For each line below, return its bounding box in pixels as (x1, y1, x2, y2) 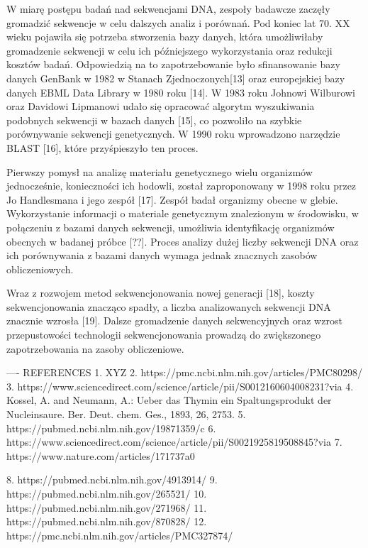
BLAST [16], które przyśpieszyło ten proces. (6, 140, 199, 155)
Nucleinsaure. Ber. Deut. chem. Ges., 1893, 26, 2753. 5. (6, 407, 246, 422)
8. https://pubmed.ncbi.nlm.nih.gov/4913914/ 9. (6, 472, 218, 487)
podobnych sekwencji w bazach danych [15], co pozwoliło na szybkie (6, 112, 302, 127)
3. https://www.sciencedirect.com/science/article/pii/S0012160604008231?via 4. (6, 378, 354, 393)
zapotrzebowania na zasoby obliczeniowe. (6, 341, 184, 356)
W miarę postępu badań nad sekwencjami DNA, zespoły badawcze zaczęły (6, 1, 330, 16)
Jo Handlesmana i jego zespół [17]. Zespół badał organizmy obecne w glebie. (6, 192, 338, 207)
